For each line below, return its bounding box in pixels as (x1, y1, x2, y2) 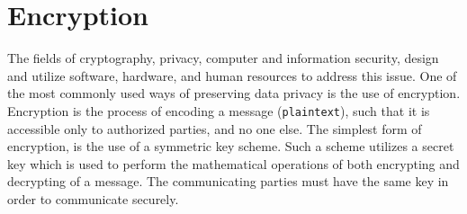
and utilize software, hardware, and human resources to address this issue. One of (7, 66, 457, 85)
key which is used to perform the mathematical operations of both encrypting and (7, 154, 460, 173)
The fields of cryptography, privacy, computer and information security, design (7, 49, 439, 67)
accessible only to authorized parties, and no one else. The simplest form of (7, 119, 422, 138)
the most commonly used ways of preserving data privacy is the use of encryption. (7, 84, 461, 103)
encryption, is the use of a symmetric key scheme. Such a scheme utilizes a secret (7, 137, 454, 156)
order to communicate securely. (7, 189, 179, 208)
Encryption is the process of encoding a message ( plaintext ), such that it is (7, 101, 430, 120)
